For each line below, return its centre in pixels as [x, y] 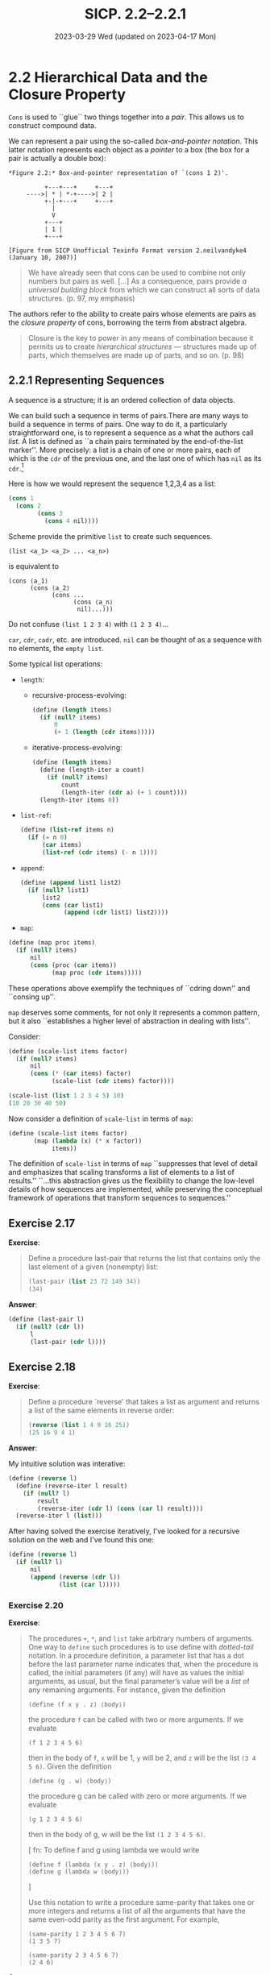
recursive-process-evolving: [79, 695]
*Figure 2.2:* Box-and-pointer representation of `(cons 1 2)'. [118, 173]
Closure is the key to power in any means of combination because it [141, 338]
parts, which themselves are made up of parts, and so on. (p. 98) [136, 355]
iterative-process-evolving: [77, 748]
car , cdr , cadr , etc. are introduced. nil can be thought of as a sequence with [135, 639]
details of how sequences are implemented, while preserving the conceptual [135, 1189]
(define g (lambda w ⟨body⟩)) [79, 1871]
